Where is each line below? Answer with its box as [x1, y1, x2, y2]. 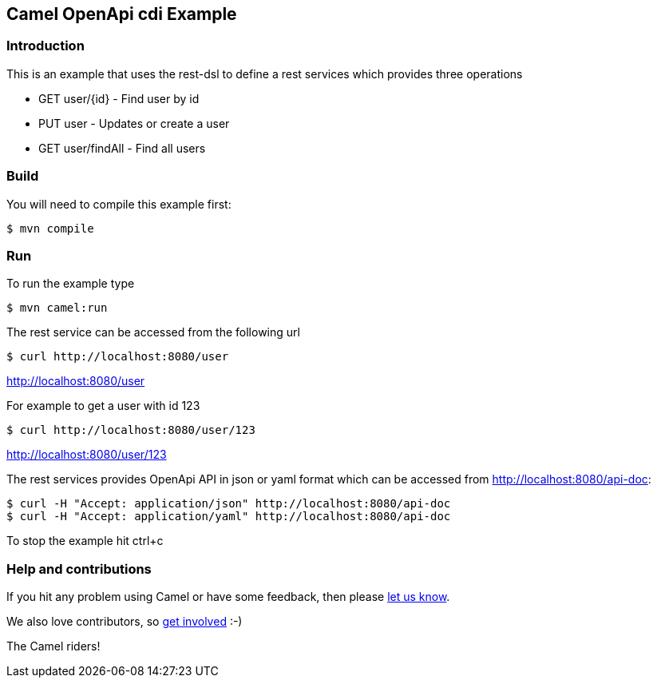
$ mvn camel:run [6, 301, 108, 315]
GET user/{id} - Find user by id [38, 91, 200, 105]
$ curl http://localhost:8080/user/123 [6, 424, 255, 437]
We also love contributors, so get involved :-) [6, 614, 243, 629]
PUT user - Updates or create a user [38, 116, 230, 130]
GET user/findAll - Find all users [38, 141, 206, 155]
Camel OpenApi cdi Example [6, 4, 237, 24]
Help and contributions [6, 560, 152, 577]
